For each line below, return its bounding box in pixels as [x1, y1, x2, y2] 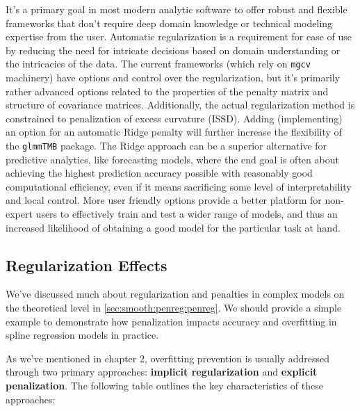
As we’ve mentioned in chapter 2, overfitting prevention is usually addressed [6, 350, 330, 365]
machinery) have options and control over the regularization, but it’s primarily [6, 70, 341, 85]
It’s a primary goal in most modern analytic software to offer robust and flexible [6, 2, 347, 16]
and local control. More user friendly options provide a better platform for [6, 193, 322, 207]
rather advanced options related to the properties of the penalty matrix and [6, 83, 329, 98]
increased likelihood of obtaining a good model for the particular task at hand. [6, 220, 341, 234]
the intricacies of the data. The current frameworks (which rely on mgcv [6, 56, 311, 71]
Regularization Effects [6, 254, 167, 275]
